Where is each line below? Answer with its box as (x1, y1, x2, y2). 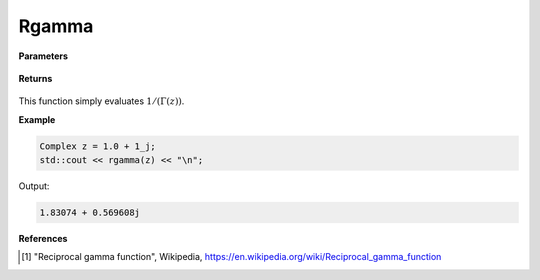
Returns (18, 72, 53, 84)
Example (18, 113, 56, 125)
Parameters (18, 50, 69, 62)
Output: (18, 180, 50, 192)
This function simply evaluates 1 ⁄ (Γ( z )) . (18, 95, 185, 107)
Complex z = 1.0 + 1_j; (39, 140, 157, 152)
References (18, 233, 68, 245)
